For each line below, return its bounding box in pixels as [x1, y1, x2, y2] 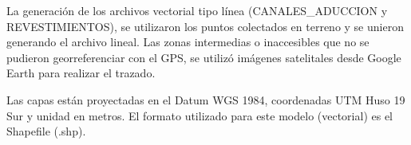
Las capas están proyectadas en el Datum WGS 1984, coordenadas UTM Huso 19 [6, 91, 405, 108]
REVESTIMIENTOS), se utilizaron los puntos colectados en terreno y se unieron [6, 18, 404, 34]
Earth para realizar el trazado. [6, 65, 156, 81]
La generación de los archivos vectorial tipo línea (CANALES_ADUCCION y [6, 2, 388, 18]
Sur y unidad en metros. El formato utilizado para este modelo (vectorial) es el [6, 107, 393, 123]
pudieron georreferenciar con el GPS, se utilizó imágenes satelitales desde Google [6, 49, 401, 65]
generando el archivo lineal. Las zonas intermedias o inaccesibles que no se [6, 33, 370, 50]
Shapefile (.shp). [6, 123, 86, 139]
